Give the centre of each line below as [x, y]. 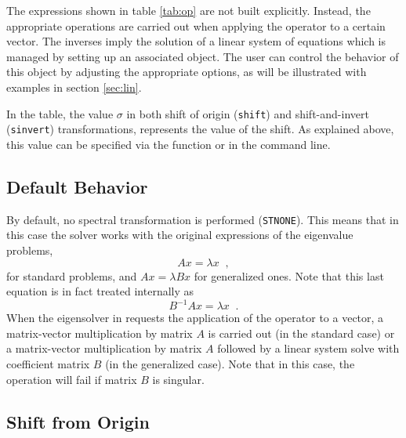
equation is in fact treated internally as [100, 291]
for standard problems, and [72, 275]
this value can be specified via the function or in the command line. [169, 144]
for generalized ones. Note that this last [289, 275]
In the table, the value [60, 113]
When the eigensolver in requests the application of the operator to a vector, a [195, 318]
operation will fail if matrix [72, 379]
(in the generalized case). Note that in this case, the [230, 363]
